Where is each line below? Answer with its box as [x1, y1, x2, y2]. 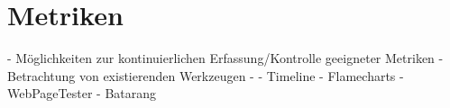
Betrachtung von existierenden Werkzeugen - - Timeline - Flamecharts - [7, 66, 404, 85]
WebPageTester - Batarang [7, 84, 157, 103]
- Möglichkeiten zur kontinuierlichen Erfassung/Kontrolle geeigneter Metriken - [7, 49, 444, 67]
